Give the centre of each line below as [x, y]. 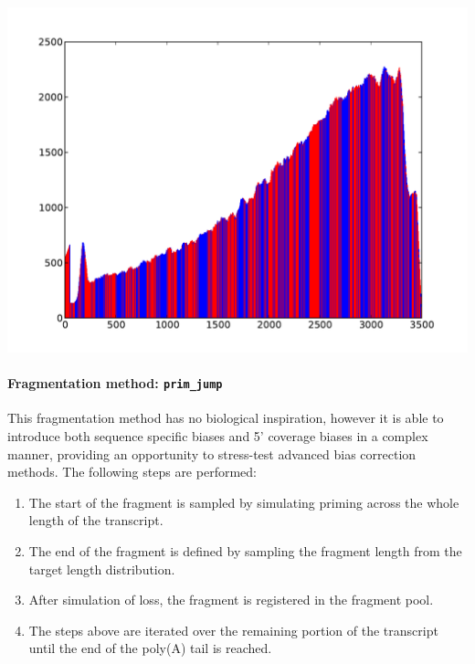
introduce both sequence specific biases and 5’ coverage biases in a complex [218, 436]
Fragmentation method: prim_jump [115, 383]
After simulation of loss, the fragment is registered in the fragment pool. [231, 600]
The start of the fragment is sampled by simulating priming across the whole [244, 502]
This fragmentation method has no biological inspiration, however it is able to [226, 418]
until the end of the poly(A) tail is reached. [150, 648]
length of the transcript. [96, 520]
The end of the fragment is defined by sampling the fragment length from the [245, 551]
